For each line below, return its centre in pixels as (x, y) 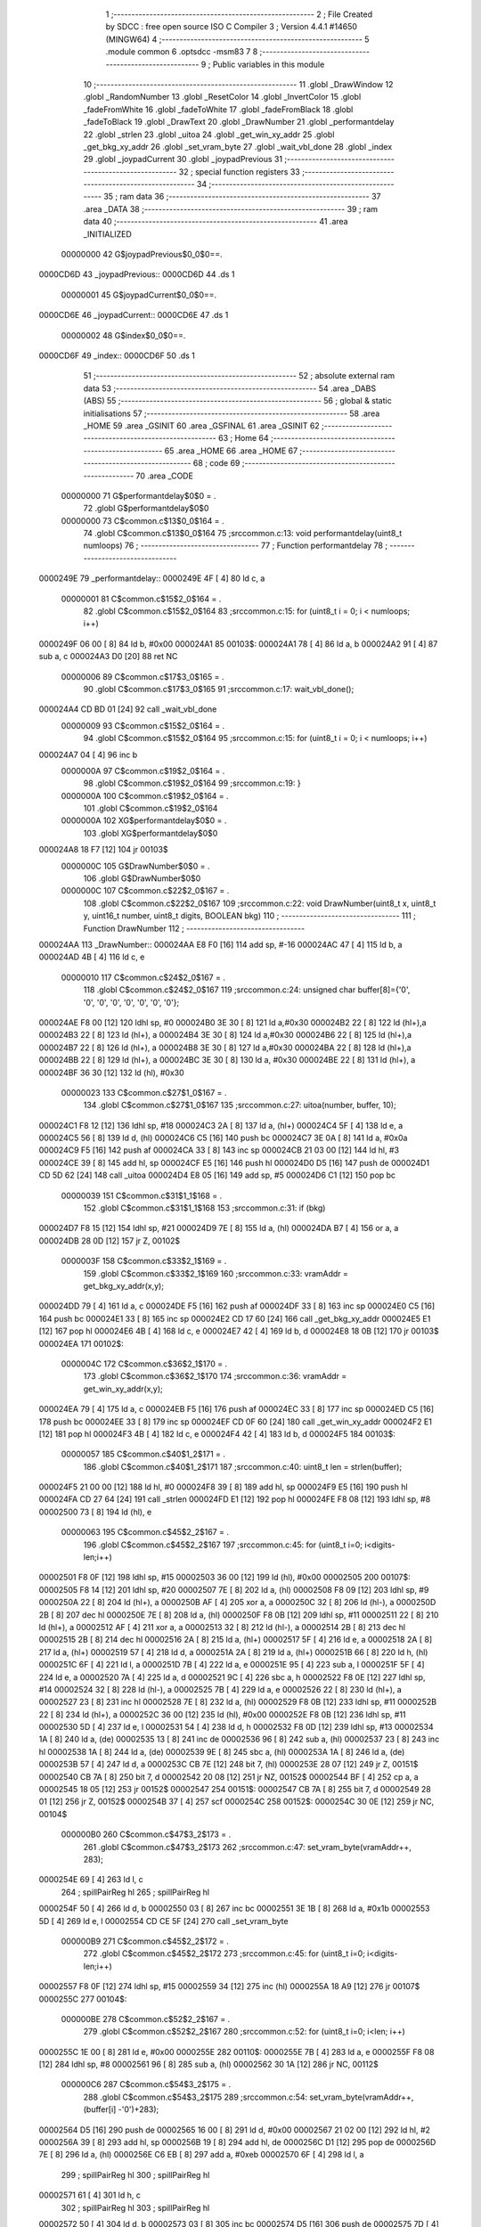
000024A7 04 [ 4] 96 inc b (88, 755)
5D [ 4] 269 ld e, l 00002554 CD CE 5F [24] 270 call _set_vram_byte (163, 1921)
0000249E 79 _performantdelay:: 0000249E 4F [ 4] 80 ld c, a (152, 578)
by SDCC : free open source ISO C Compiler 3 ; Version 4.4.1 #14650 (232, 27)
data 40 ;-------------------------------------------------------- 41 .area (216, 222)
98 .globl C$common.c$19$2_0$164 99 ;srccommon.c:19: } (192, 783)
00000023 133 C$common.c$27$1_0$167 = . (144, 1092)
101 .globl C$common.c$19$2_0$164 (151, 808)
